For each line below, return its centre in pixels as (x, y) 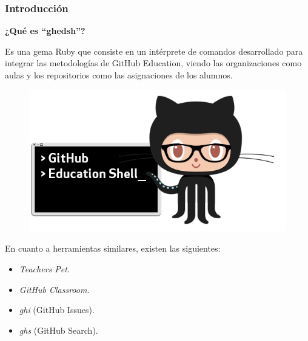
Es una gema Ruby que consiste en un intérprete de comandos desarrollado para (154, 51)
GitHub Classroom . (54, 289)
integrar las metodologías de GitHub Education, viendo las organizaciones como (153, 63)
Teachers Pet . (44, 269)
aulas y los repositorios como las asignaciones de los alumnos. (119, 75)
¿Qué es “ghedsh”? (45, 31)
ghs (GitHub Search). (59, 330)
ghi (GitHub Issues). (57, 310)
